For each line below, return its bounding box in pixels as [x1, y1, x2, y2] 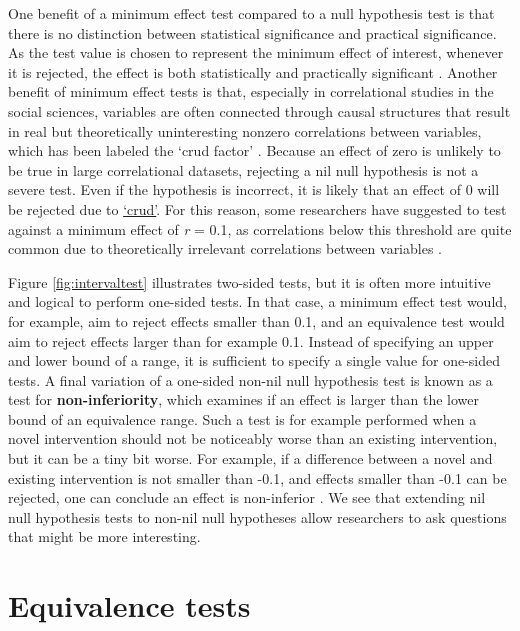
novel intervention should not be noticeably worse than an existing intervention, [8, 428, 498, 449]
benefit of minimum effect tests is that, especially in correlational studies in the [8, 81, 494, 102]
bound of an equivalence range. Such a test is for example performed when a [8, 408, 477, 429]
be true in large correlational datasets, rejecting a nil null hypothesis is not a [8, 159, 479, 180]
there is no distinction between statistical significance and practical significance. [8, 22, 497, 43]
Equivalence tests [8, 585, 251, 626]
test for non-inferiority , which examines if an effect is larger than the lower [8, 389, 479, 410]
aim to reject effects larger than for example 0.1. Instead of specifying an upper [8, 330, 494, 351]
